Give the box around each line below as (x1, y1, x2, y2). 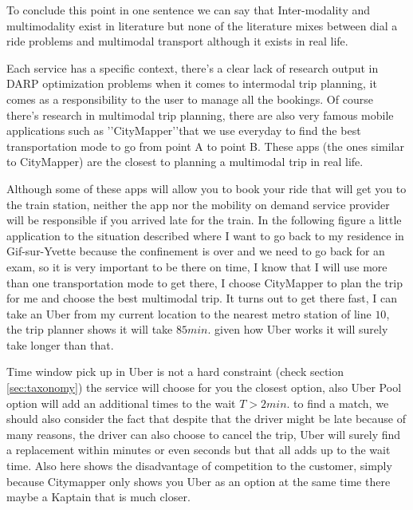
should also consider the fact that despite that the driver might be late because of (6, 410, 406, 427)
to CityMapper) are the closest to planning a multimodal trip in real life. (6, 153, 364, 170)
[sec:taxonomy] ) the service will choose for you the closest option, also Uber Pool (6, 379, 402, 396)
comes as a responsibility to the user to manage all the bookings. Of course (6, 90, 373, 107)
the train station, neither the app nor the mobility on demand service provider (6, 196, 390, 212)
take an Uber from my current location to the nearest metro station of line (6, 305, 372, 322)
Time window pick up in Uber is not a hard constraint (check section (6, 363, 344, 380)
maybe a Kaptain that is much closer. (6, 488, 191, 505)
